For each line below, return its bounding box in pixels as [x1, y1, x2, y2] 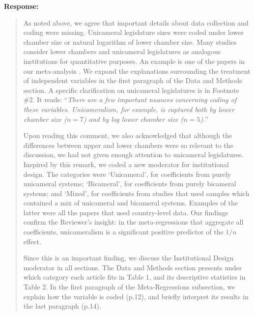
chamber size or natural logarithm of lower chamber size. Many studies [23, 36, 237, 47]
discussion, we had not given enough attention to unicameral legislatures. [23, 149, 244, 160]
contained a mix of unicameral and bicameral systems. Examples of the [23, 198, 238, 208]
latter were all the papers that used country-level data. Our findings [23, 207, 228, 217]
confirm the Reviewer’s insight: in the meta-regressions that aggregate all [23, 217, 244, 227]
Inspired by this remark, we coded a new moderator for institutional [23, 159, 229, 169]
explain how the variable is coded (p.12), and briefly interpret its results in [23, 291, 249, 301]
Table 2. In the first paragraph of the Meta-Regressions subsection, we [23, 282, 235, 292]
